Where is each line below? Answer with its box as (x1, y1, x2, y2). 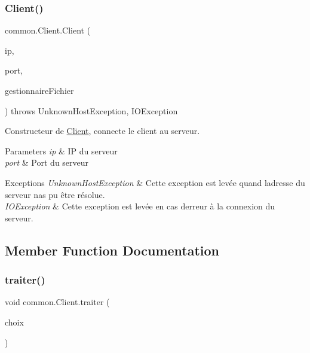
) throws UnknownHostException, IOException (5, 104, 178, 117)
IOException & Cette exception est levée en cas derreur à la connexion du (5, 200, 275, 212)
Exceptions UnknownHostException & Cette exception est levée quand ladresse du (5, 176, 305, 188)
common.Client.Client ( (5, 24, 91, 36)
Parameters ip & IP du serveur (5, 144, 118, 157)
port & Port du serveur (5, 156, 89, 169)
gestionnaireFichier (5, 84, 74, 96)
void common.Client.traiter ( (5, 296, 110, 308)
